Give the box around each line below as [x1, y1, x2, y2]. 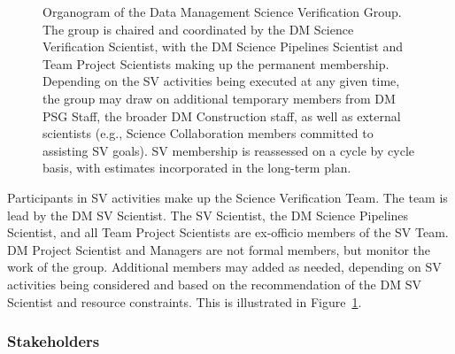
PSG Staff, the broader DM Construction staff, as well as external [42, 106, 401, 125]
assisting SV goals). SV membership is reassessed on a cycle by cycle [42, 141, 414, 159]
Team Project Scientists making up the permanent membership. [42, 54, 389, 73]
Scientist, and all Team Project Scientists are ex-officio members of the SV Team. [7, 223, 449, 242]
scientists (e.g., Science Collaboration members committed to [42, 124, 374, 142]
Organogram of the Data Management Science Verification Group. [42, 3, 402, 20]
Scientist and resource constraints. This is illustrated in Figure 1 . [7, 292, 362, 311]
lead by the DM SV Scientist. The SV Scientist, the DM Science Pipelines [7, 205, 409, 224]
